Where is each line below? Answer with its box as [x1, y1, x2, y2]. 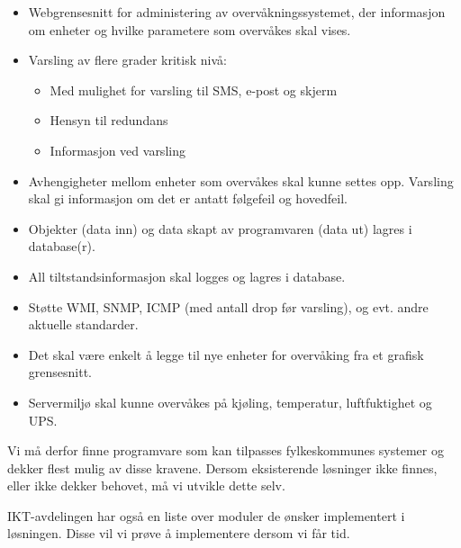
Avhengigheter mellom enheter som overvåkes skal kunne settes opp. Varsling [28, 171, 454, 190]
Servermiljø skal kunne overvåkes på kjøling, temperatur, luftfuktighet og [28, 392, 432, 411]
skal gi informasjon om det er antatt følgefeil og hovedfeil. [28, 189, 348, 208]
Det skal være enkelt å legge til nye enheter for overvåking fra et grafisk [28, 345, 424, 364]
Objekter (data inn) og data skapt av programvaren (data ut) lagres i [28, 219, 412, 238]
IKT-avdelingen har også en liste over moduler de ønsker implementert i [7, 506, 405, 525]
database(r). [28, 237, 95, 256]
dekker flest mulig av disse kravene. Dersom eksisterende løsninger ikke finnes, [7, 458, 438, 477]
